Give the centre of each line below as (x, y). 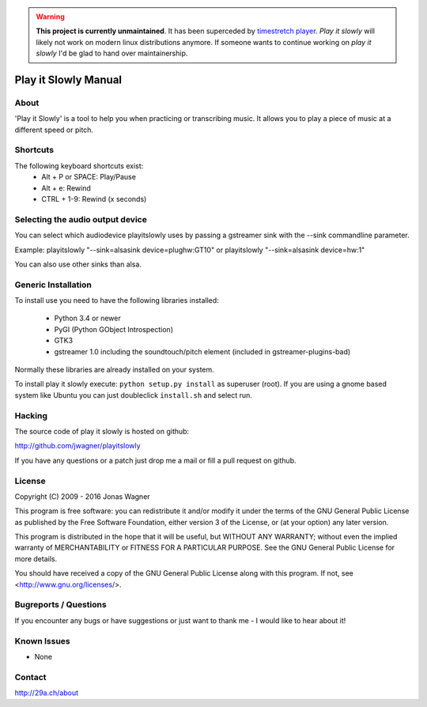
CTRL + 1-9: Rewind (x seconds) (94, 199)
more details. (36, 558)
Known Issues (42, 641)
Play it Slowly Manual (68, 79)
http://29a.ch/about (47, 693)
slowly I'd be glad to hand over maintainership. (112, 53)
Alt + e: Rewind (66, 188)
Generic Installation (53, 285)
